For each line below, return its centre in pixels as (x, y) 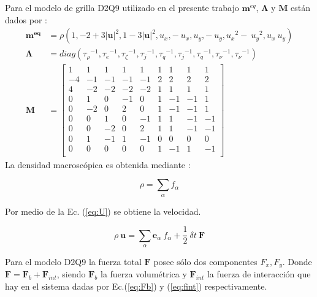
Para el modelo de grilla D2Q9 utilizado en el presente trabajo (122, 7)
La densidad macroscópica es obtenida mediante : (98, 164)
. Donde (297, 262)
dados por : (26, 19)
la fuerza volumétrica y (144, 274)
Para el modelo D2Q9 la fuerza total (73, 262)
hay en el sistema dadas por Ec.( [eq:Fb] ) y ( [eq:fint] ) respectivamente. (136, 286)
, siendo (71, 274)
